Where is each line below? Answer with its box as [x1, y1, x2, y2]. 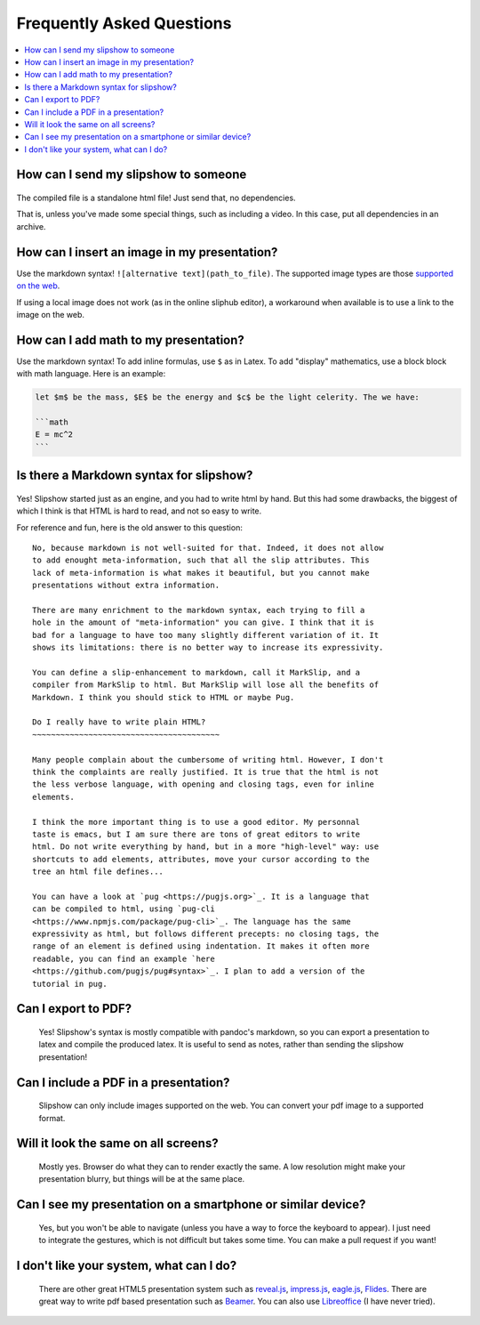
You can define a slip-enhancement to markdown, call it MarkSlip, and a [32, 667, 361, 677]
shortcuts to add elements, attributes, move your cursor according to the [32, 854, 370, 864]
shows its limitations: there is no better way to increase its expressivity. [32, 642, 384, 653]
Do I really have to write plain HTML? [32, 717, 206, 727]
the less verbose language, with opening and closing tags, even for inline [32, 780, 375, 789]
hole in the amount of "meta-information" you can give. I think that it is [32, 618, 375, 627]
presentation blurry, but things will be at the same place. [38, 1174, 245, 1184]
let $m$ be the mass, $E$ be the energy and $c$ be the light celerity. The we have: [35, 392, 420, 402]
